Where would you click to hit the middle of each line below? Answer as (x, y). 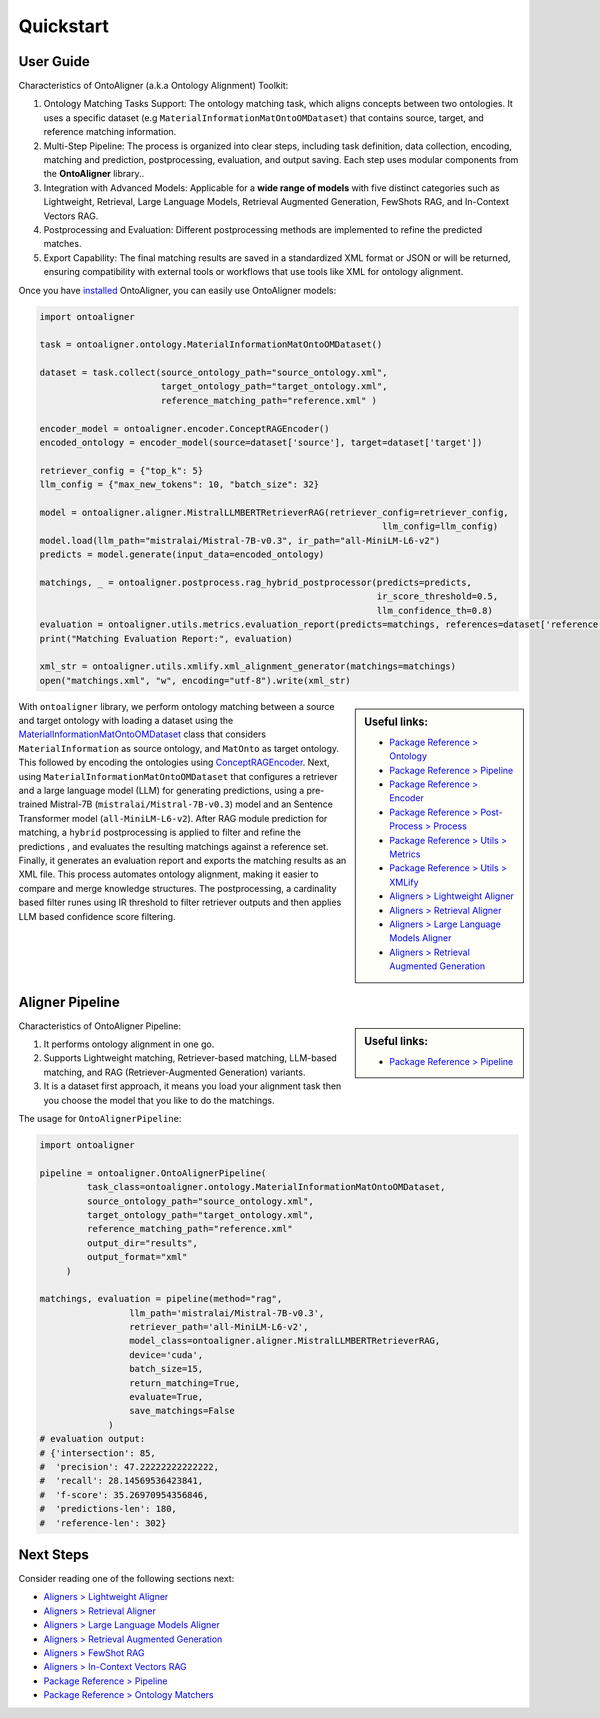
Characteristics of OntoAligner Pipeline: (100, 1026)
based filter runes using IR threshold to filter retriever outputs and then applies (180, 902)
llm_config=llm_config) (440, 526)
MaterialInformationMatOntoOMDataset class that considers (142, 734)
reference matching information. (110, 132)
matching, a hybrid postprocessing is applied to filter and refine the (160, 832)
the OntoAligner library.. (94, 174)
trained (33, 804)
